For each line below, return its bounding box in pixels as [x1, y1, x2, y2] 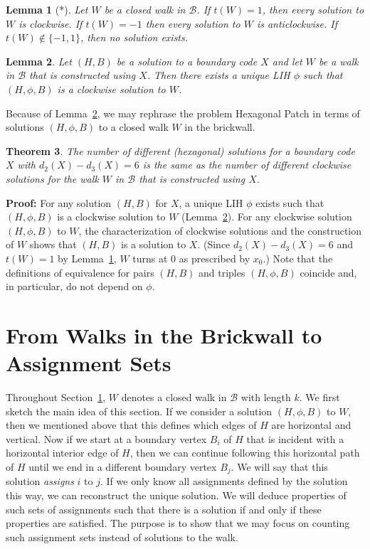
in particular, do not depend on [6, 279, 143, 294]
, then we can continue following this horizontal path [129, 445, 360, 460]
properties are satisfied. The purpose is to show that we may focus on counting [6, 516, 350, 531]
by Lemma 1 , [58, 250, 117, 265]
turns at [132, 250, 168, 265]
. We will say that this [231, 459, 328, 474]
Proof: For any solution [6, 195, 112, 210]
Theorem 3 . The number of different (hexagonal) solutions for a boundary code [6, 143, 355, 158]
